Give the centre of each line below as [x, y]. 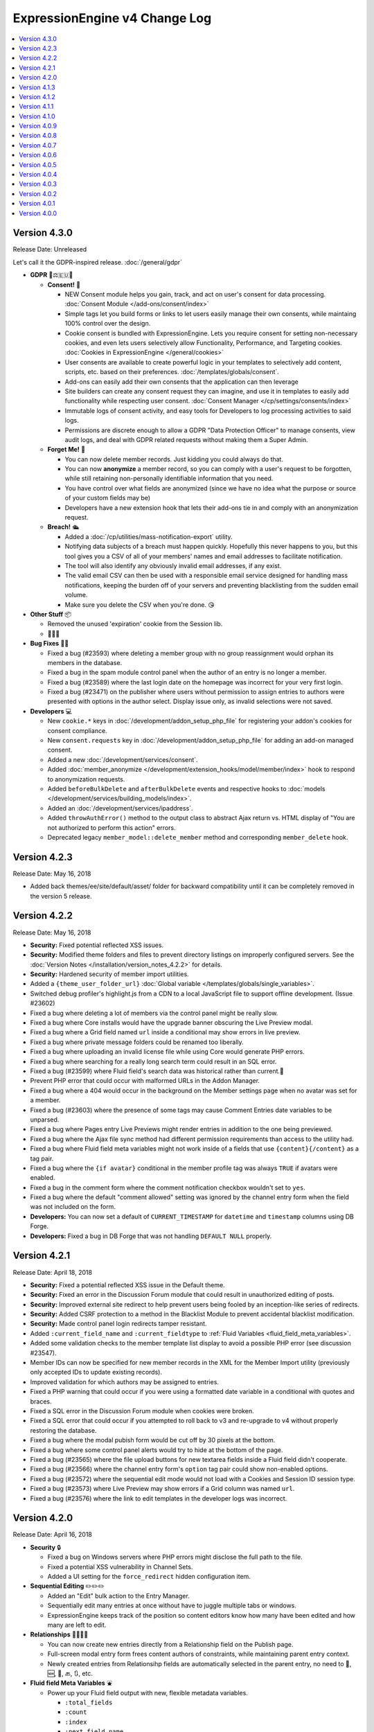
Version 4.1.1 [36, 107]
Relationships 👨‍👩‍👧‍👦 [59, 1634]
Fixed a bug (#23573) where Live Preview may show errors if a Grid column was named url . [162, 1489]
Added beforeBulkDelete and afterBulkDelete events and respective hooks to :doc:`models [186, 788]
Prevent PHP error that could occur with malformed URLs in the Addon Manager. [145, 1081]
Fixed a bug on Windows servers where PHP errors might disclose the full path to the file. [175, 1557]
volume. [76, 595]
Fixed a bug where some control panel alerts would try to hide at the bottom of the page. [157, 1450]
